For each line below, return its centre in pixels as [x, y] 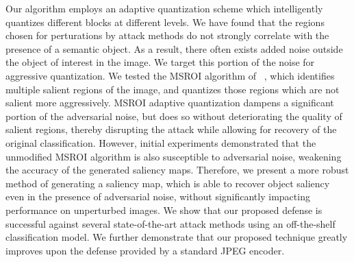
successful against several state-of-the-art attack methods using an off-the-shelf [170, 223]
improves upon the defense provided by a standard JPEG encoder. [145, 250]
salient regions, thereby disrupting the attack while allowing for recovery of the [171, 129]
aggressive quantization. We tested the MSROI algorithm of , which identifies [170, 75]
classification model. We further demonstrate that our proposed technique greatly [177, 237]
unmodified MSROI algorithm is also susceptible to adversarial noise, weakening [174, 156]
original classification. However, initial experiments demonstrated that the [161, 142]
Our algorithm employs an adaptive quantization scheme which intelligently [164, 8]
